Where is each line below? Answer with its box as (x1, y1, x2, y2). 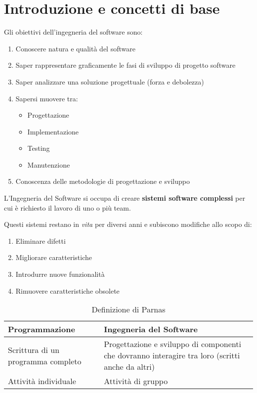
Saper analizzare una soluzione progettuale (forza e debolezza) (15, 76, 204, 87)
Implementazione (27, 126, 79, 136)
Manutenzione (27, 159, 70, 170)
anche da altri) (104, 361, 155, 373)
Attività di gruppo (104, 375, 168, 387)
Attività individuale (8, 375, 76, 387)
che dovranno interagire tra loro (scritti (104, 349, 240, 361)
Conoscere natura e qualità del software (15, 43, 135, 53)
